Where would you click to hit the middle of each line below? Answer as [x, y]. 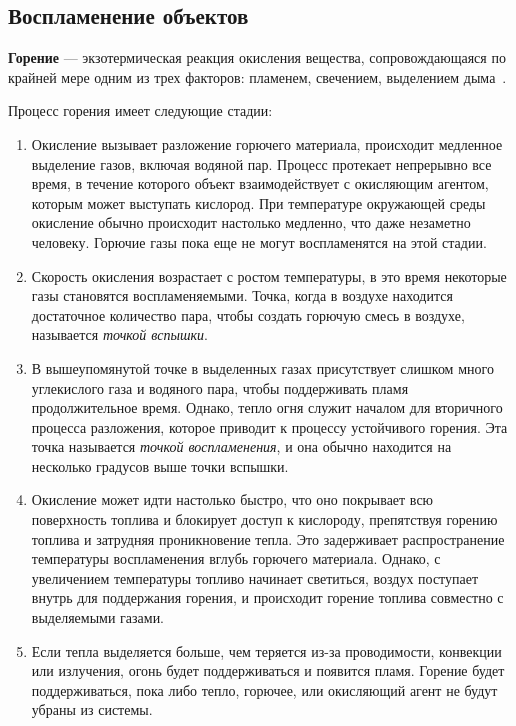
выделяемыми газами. [98, 617]
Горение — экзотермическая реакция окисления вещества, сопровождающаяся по [257, 57]
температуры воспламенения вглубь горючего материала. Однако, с [236, 558]
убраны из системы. [92, 709]
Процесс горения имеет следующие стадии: [140, 110]
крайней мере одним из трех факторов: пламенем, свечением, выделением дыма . [257, 76]
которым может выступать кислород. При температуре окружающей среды [258, 202]
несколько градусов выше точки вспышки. [160, 465]
